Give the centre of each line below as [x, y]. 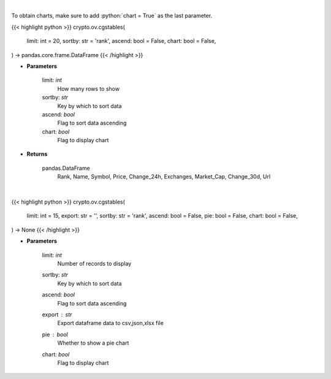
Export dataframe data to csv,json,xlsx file [110, 323]
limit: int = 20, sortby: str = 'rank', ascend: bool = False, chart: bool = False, [121, 41]
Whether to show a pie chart [93, 343]
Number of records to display [94, 263]
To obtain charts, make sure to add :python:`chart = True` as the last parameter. [112, 16]
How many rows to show [88, 88]
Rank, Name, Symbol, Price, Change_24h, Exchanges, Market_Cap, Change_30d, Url [164, 177]
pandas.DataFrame [66, 168]
